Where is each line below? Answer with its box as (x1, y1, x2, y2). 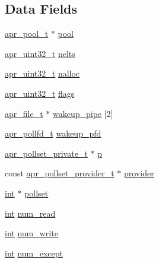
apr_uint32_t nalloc (5, 67, 80, 80)
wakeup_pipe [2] (52, 107, 113, 119)
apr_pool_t (5, 27, 49, 40)
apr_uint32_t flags (5, 87, 75, 99)
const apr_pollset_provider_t (5, 167, 115, 179)
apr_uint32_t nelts (5, 47, 75, 59)
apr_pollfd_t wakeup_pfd (5, 127, 101, 140)
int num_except (5, 246, 63, 259)
